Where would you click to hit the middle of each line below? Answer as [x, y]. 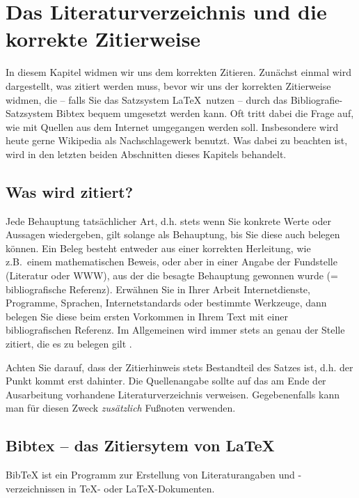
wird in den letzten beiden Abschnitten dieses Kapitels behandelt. [146, 154]
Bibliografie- [317, 99]
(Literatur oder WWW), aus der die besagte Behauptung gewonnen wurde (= [172, 275]
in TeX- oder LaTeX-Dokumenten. [142, 488]
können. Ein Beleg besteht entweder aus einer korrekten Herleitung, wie [158, 248]
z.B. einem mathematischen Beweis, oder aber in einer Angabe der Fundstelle [171, 262]
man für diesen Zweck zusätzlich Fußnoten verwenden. [121, 408]
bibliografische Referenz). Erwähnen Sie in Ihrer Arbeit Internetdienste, [158, 289]
